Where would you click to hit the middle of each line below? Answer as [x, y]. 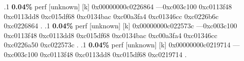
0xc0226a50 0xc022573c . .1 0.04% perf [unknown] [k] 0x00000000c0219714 [117, 45]
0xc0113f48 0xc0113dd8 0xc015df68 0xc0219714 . [113, 54]
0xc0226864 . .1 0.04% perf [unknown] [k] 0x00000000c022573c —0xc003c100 [121, 26]
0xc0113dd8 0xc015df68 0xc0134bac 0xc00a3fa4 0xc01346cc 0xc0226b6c [111, 16]
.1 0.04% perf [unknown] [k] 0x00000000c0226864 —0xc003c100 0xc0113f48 [118, 6]
